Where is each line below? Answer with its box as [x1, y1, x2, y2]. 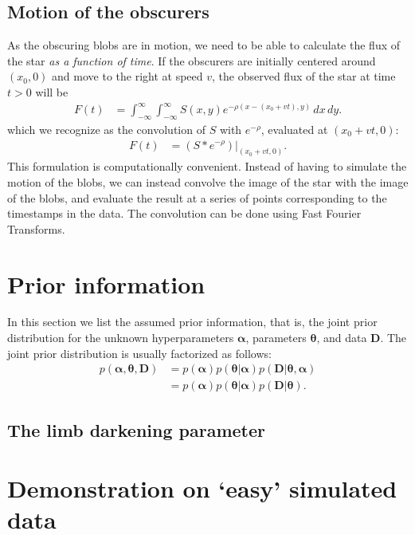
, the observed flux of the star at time [212, 68, 396, 85]
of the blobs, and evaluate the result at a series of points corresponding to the [7, 189, 387, 206]
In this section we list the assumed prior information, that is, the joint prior [7, 313, 378, 330]
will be [35, 83, 69, 100]
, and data [316, 329, 367, 346]
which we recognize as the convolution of [7, 120, 206, 137]
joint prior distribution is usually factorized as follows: [7, 344, 272, 361]
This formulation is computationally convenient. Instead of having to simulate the [7, 158, 407, 175]
